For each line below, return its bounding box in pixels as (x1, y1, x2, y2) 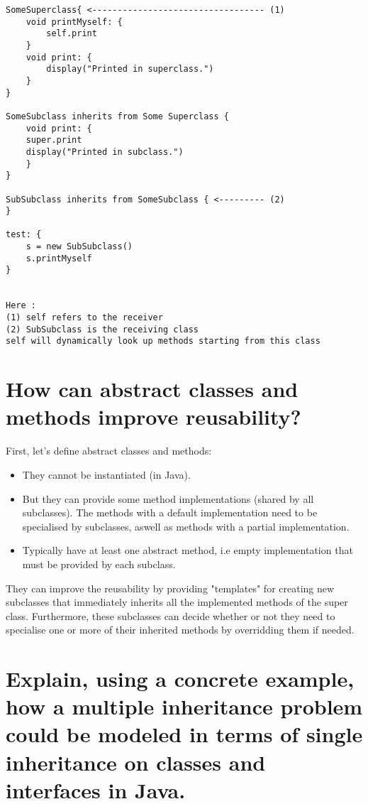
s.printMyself (26, 253, 92, 264)
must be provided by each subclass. (22, 556, 176, 571)
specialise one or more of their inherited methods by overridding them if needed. (6, 622, 355, 637)
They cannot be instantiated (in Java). (22, 467, 191, 482)
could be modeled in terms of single (6, 719, 363, 749)
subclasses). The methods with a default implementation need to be (22, 505, 318, 520)
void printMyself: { (26, 16, 123, 27)
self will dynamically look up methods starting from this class (6, 336, 320, 347)
